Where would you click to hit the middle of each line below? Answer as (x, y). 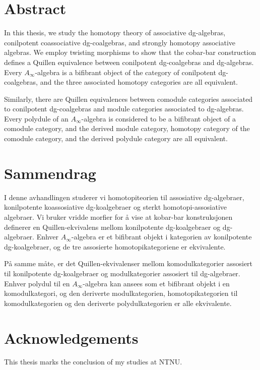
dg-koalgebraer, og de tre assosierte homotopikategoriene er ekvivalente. (115, 246)
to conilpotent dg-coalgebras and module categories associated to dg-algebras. (124, 109)
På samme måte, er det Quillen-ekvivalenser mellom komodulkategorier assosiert (128, 263)
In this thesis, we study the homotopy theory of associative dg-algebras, (115, 33)
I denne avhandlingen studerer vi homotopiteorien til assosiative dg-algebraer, (124, 197)
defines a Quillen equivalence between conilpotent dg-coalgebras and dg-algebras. (129, 62)
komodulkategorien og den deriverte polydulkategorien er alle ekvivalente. (118, 303)
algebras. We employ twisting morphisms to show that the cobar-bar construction (130, 52)
